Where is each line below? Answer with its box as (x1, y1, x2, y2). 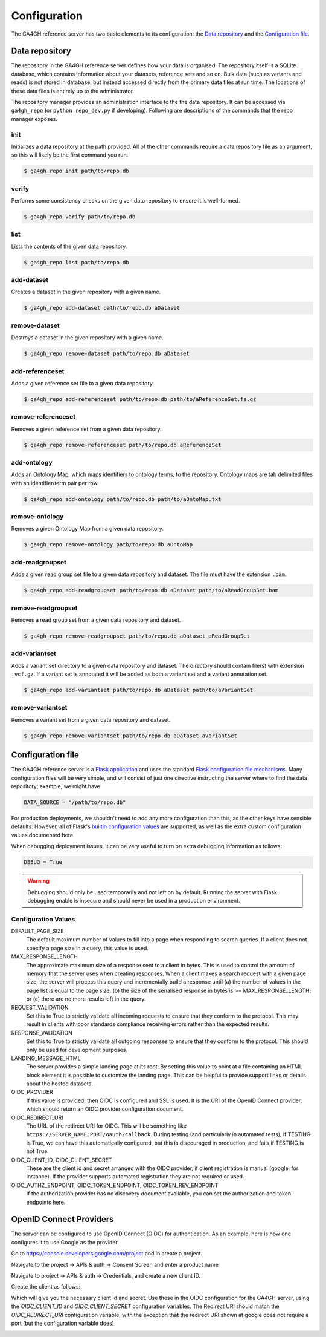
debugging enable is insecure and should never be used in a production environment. (27, 897, 240, 904)
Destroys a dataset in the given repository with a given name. (11, 334, 164, 341)
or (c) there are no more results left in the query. (26, 995, 146, 1002)
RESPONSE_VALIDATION (11, 1029, 72, 1036)
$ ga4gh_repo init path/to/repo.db (24, 168, 129, 175)
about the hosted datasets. (26, 1080, 94, 1087)
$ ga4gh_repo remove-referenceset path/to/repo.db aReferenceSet (24, 442, 222, 448)
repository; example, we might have (11, 783, 101, 789)
